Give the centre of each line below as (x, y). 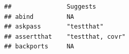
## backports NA (39, 47)
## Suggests (50, 7)
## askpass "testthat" (54, 27)
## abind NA (39, 17)
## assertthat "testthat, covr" (65, 36)
